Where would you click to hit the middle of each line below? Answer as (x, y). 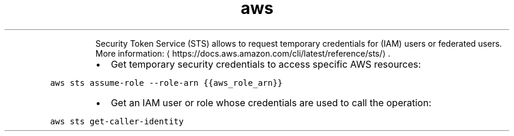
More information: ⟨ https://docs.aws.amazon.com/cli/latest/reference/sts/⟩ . (243, 53)
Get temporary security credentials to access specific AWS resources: (266, 64)
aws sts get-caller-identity (117, 121)
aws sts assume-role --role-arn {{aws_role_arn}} (166, 83)
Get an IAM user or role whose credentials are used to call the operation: (271, 102)
